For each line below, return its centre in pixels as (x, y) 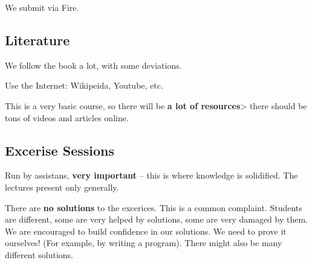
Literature (37, 40)
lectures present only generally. (62, 187)
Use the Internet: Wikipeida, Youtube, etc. (84, 85)
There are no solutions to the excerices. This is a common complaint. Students (154, 207)
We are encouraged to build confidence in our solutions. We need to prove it (146, 231)
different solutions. (39, 254)
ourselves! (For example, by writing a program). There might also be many (144, 243)
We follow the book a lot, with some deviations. (93, 65)
